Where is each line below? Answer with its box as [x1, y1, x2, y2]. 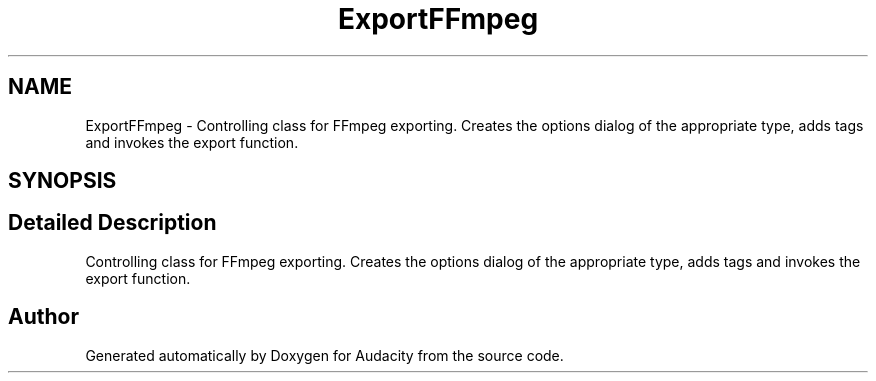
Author [8, 304, 79, 330]
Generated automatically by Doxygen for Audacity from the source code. [85, 346, 564, 364]
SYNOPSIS [8, 168, 117, 194]
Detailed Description [8, 210, 217, 236]
